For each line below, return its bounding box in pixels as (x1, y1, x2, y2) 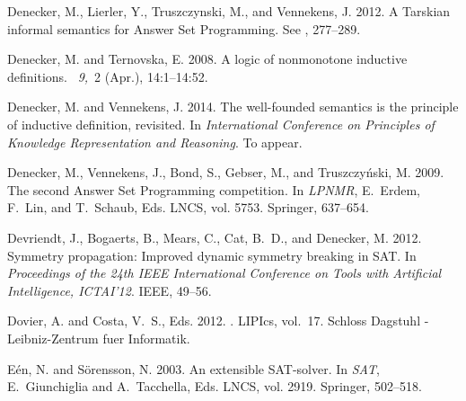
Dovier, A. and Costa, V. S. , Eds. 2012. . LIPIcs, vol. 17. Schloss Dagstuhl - (7, 311, 429, 330)
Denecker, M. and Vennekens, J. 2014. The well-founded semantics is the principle (7, 97, 459, 116)
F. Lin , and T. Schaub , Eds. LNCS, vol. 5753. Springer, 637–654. (7, 198, 369, 217)
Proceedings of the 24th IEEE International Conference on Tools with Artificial (7, 263, 442, 282)
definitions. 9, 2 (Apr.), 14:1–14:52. (7, 67, 208, 85)
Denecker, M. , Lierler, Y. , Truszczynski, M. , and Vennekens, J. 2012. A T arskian (7, 2, 451, 20)
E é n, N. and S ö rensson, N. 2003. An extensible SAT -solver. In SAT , (7, 359, 380, 378)
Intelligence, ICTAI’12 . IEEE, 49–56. (7, 281, 212, 299)
